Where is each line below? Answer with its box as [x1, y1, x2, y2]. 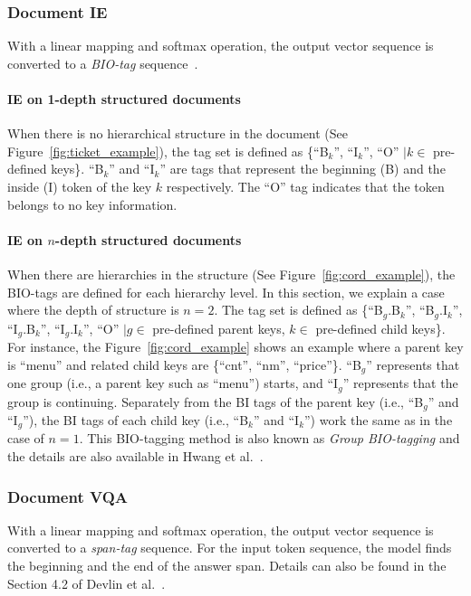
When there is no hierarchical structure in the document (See [7, 124, 349, 143]
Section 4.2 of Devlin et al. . [7, 573, 166, 592]
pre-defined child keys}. [315, 318, 446, 337]
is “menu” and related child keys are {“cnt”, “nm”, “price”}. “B [7, 355, 361, 374]
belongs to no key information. [7, 194, 178, 213]
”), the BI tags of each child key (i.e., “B [23, 411, 249, 430]
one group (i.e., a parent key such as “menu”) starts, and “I [7, 374, 339, 393]
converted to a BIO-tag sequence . [7, 53, 198, 72]
